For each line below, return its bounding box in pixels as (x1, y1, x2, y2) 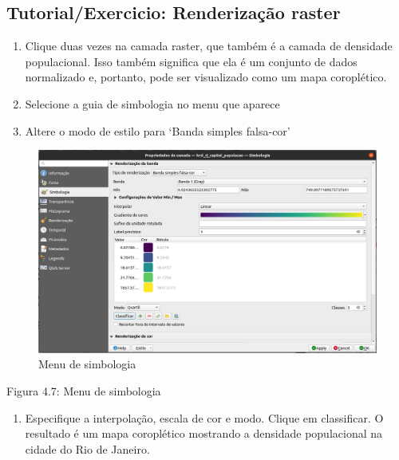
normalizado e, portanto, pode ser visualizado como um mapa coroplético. (25, 69, 387, 85)
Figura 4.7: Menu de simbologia (6, 383, 161, 399)
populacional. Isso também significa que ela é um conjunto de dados (25, 53, 358, 69)
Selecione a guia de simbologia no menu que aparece (25, 95, 280, 112)
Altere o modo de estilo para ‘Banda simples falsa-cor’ (25, 122, 290, 139)
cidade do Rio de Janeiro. (25, 440, 150, 457)
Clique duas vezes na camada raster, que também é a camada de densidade (25, 37, 393, 54)
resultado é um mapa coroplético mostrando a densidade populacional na (25, 425, 382, 442)
